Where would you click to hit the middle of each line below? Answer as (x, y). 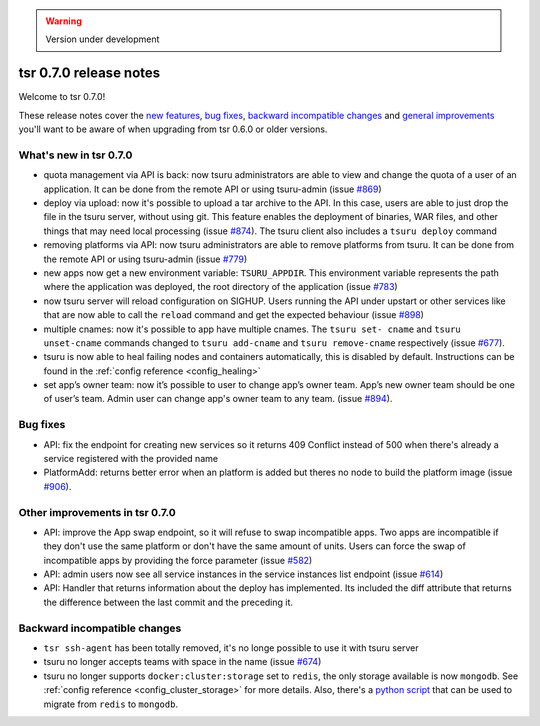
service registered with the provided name (131, 458)
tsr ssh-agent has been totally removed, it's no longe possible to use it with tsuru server (231, 648)
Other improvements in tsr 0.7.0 (97, 512)
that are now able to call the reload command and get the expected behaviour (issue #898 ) (234, 315)
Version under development (102, 39)
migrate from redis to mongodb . (111, 704)
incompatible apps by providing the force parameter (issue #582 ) (178, 560)
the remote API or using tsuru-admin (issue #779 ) (145, 259)
